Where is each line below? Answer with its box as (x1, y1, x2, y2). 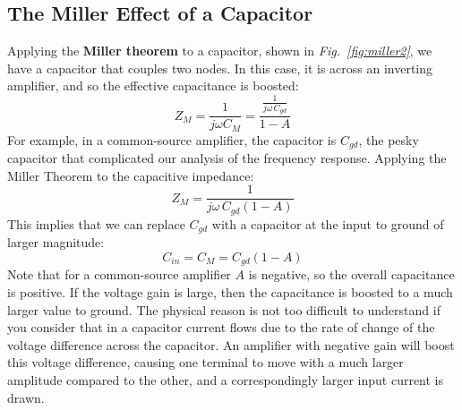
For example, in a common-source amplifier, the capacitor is (7, 130, 337, 149)
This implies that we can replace (7, 214, 185, 233)
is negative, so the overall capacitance (248, 265, 455, 284)
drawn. (7, 388, 45, 406)
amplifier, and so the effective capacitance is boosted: (7, 76, 299, 95)
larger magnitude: (7, 233, 105, 252)
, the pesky (358, 130, 419, 149)
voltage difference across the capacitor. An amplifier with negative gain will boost (7, 335, 455, 354)
